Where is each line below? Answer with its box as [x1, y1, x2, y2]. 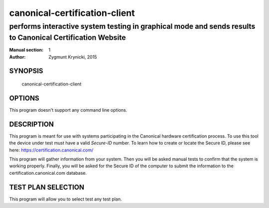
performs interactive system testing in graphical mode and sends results [9, 22, 256, 31]
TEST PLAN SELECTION [9, 183, 85, 191]
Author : [9, 54, 26, 60]
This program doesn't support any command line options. [9, 107, 128, 113]
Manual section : [9, 47, 44, 53]
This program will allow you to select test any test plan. [9, 196, 122, 202]
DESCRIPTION [9, 120, 54, 129]
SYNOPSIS [9, 67, 43, 75]
